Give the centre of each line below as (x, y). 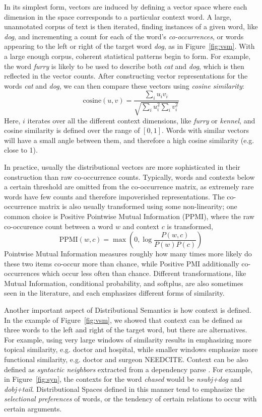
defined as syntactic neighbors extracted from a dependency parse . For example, (128, 369)
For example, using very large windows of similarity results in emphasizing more (128, 339)
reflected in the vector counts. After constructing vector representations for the (126, 76)
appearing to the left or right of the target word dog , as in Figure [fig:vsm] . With (129, 46)
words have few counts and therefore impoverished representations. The (114, 196)
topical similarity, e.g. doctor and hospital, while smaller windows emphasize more (131, 349)
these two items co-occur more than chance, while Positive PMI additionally (122, 263)
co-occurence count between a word (59, 226)
